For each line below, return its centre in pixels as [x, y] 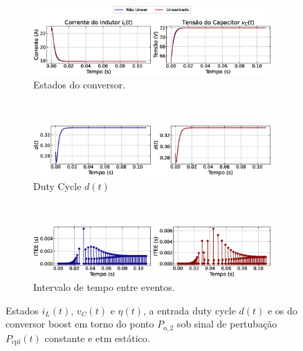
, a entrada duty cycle [190, 310]
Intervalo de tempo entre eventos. [104, 287]
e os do [282, 310]
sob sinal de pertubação [227, 324]
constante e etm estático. [97, 338]
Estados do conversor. [80, 85]
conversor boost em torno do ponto [80, 324]
